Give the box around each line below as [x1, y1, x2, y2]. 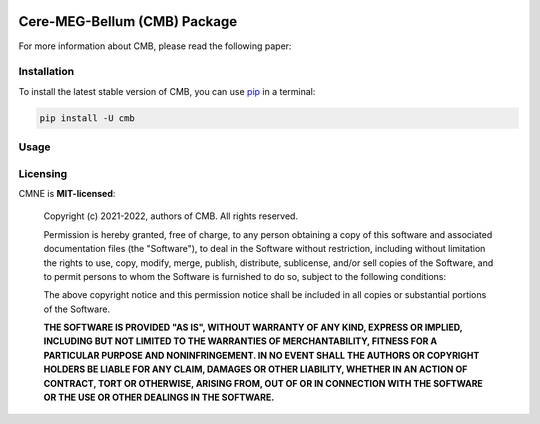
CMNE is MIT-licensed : [18, 187, 116, 199]
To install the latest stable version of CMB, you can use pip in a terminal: [18, 85, 316, 97]
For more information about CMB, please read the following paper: [18, 40, 292, 52]
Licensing [18, 166, 68, 180]
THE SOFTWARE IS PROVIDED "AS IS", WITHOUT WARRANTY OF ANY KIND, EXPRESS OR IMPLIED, [43, 321, 463, 334]
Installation [18, 65, 75, 79]
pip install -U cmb [39, 112, 135, 124]
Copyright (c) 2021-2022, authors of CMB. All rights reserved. [43, 210, 299, 222]
